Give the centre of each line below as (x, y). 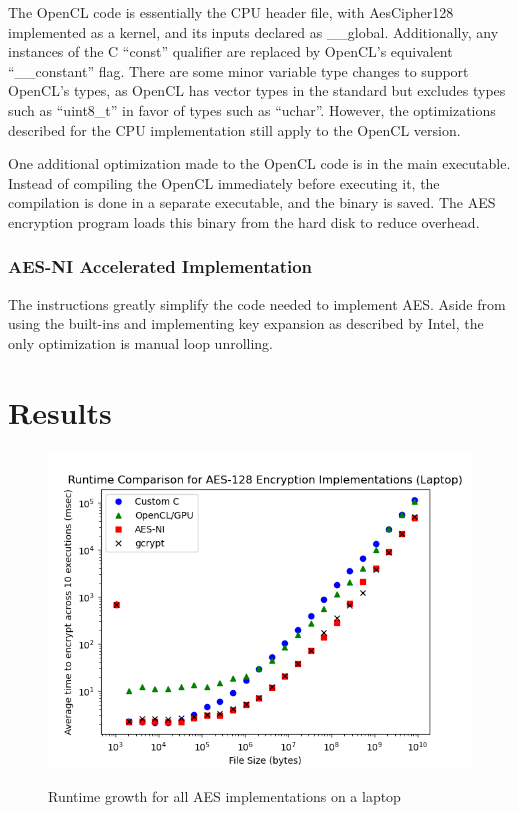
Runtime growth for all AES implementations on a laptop (224, 796)
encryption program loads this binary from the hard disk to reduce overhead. (244, 221)
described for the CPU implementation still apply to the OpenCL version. (234, 129)
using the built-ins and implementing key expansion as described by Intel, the (246, 323)
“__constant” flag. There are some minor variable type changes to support (238, 70)
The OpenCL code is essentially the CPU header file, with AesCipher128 (231, 12)
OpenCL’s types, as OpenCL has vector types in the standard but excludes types (257, 90)
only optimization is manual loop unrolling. (141, 342)
